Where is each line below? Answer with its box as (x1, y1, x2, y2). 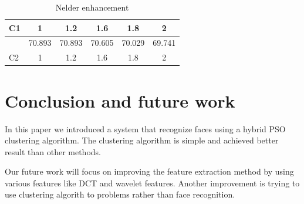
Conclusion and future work (5, 88, 235, 112)
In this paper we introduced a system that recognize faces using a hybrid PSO (5, 122, 286, 135)
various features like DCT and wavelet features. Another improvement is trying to (5, 176, 300, 189)
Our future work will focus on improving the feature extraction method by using (5, 165, 294, 178)
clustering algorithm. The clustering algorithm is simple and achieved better (5, 134, 279, 146)
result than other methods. (5, 145, 101, 158)
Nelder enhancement (55, 1, 129, 13)
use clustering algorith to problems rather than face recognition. (5, 188, 235, 200)
